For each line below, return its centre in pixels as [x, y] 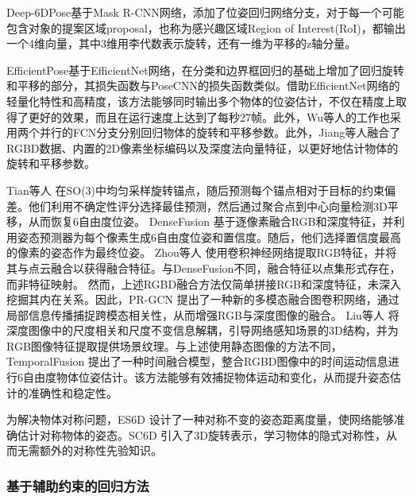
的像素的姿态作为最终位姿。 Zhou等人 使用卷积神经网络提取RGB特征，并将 [202, 252]
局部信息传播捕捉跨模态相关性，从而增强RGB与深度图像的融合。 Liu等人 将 [203, 314]
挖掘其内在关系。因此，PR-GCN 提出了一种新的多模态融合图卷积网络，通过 [203, 299]
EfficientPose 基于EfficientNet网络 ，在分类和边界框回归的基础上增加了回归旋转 [205, 70]
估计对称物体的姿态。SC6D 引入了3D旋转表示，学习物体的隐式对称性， [201, 434]
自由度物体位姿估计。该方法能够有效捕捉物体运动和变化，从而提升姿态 [206, 377]
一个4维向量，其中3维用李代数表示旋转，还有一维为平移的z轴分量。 [181, 43]
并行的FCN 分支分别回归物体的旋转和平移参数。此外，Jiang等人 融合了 [220, 132]
